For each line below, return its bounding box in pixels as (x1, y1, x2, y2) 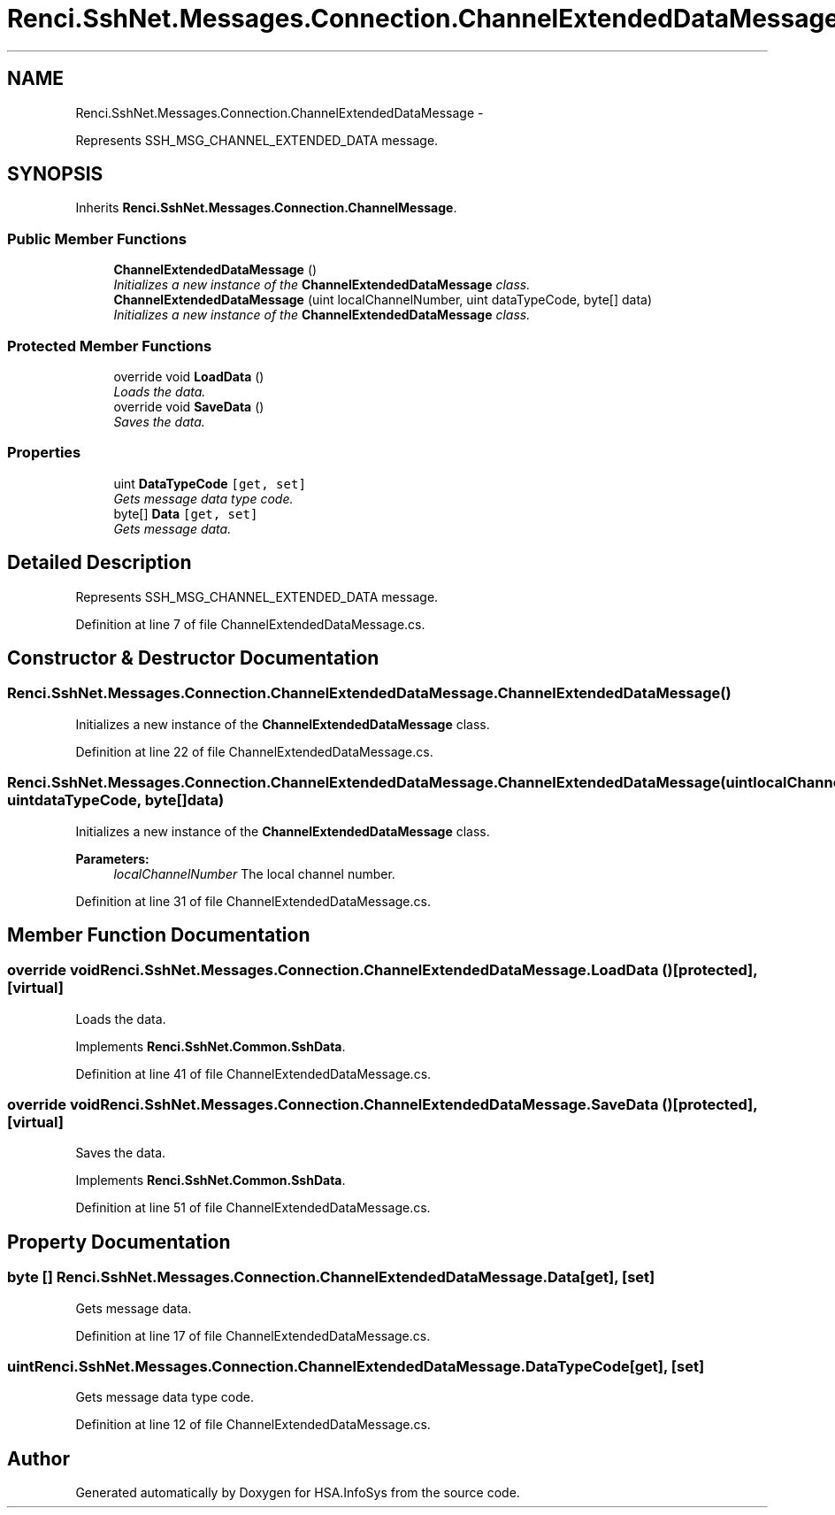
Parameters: (75, 850, 149, 866)
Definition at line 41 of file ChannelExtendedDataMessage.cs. (75, 1065, 432, 1081)
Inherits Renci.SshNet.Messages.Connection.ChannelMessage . (75, 200, 457, 216)
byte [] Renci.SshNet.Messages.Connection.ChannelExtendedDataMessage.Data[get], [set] (7, 1268, 655, 1287)
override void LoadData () (113, 368, 264, 384)
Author (7, 1447, 70, 1470)
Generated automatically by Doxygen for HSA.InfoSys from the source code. (75, 1485, 520, 1501)
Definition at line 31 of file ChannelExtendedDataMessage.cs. (75, 893, 431, 909)
